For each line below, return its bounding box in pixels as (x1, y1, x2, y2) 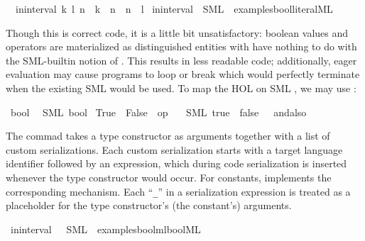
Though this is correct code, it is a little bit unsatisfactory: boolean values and (6, 25, 349, 40)
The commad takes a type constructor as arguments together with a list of (6, 128, 330, 143)
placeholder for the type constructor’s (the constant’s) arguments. (6, 198, 292, 213)
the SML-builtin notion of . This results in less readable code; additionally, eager (6, 52, 357, 67)
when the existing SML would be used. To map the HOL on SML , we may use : (6, 80, 356, 95)
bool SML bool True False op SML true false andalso (10, 104, 307, 119)
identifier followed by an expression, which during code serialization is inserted (6, 156, 347, 171)
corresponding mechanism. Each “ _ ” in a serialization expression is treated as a (6, 184, 351, 198)
